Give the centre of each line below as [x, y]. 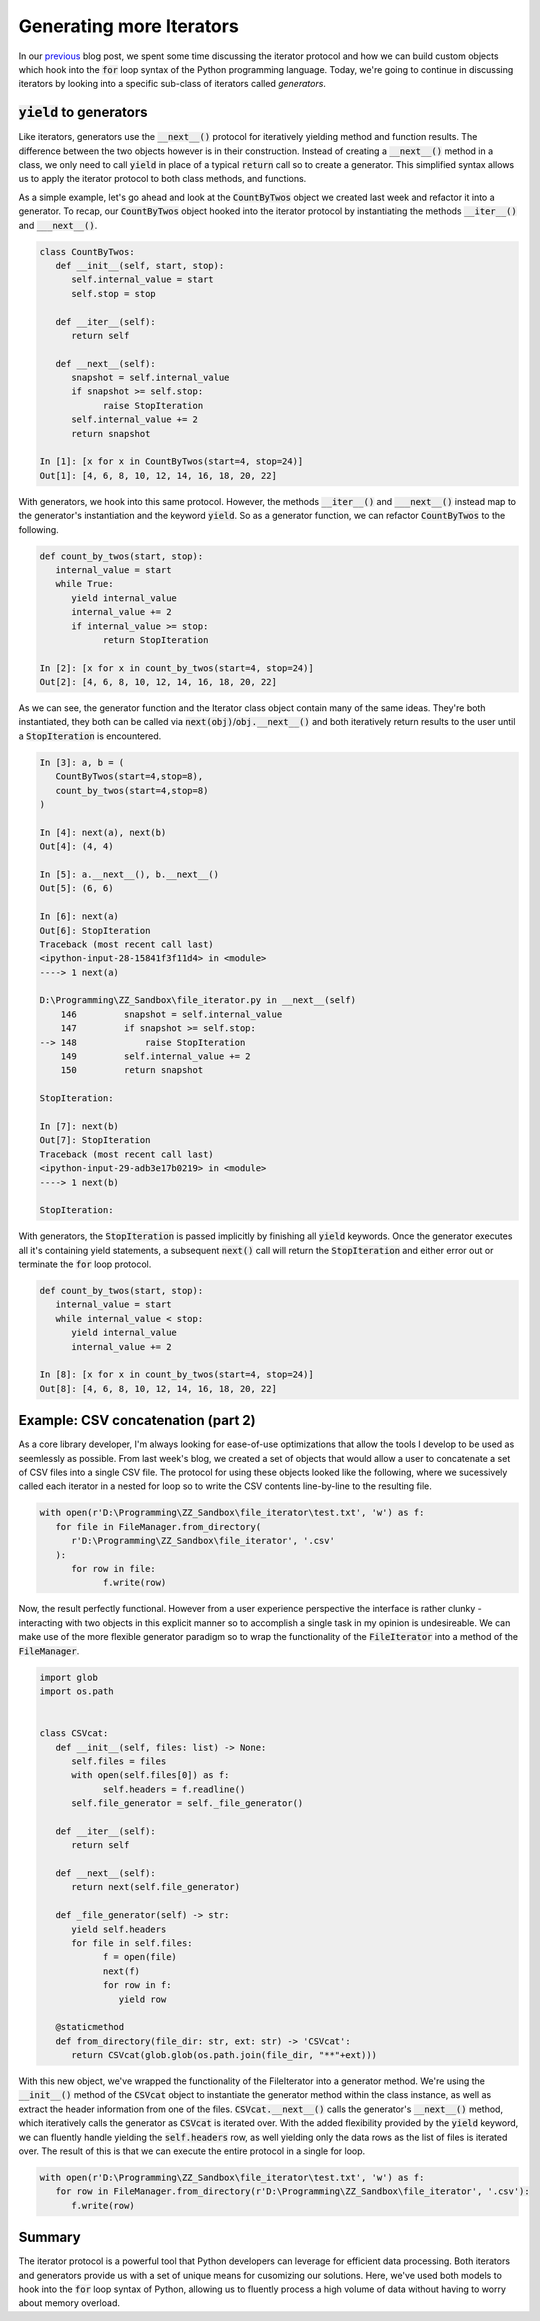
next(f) [121, 1971]
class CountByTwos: [87, 251]
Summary [49, 2237]
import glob [69, 1677]
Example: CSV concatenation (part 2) [137, 1420]
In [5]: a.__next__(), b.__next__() [129, 874]
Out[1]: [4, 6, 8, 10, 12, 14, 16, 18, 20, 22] [158, 475]
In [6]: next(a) [79, 916]
